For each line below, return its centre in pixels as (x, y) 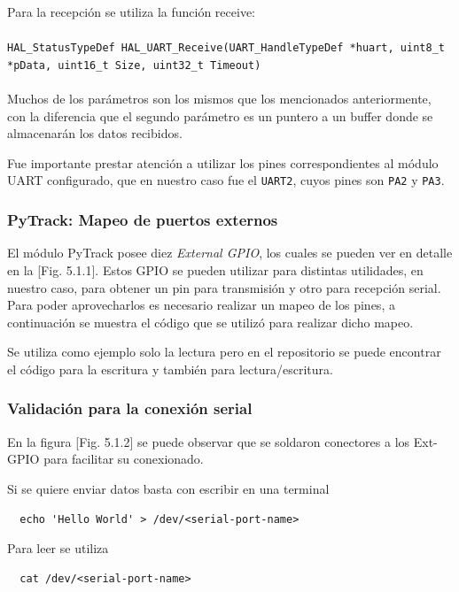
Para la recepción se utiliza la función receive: (131, 12)
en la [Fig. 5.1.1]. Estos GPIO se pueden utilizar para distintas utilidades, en (215, 269)
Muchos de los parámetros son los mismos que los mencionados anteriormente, (219, 99)
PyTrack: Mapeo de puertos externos (143, 220)
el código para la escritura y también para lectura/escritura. (170, 369)
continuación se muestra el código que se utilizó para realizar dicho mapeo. (210, 322)
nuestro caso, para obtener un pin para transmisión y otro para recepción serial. (224, 287)
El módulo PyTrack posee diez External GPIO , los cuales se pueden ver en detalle (230, 253)
